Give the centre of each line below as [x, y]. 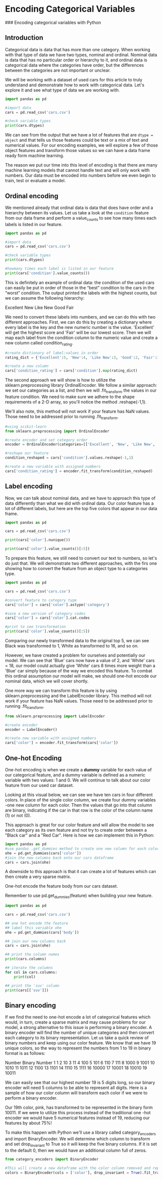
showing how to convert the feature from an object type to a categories [76, 569]
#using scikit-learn [26, 427]
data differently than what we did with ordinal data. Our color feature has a [79, 503]
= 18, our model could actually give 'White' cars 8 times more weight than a [80, 666]
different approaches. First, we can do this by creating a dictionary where [78, 322]
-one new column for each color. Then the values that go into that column [79, 805]
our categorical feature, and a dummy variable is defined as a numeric [75, 775]
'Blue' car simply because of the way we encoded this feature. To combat [79, 671]
